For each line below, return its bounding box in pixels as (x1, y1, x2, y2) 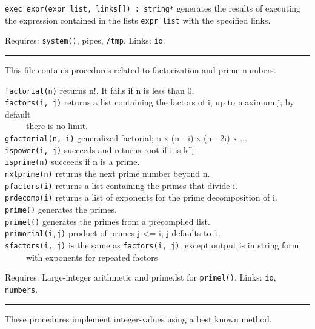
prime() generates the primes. (5, 203, 117, 215)
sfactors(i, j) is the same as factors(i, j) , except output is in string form (5, 238, 299, 251)
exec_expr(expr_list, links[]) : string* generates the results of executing (5, 2, 300, 14)
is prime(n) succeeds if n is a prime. (5, 155, 140, 168)
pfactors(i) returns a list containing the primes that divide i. (5, 179, 238, 191)
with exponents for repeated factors (25, 250, 158, 263)
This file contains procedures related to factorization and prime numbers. (5, 63, 276, 76)
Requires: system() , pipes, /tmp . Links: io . (5, 34, 165, 47)
